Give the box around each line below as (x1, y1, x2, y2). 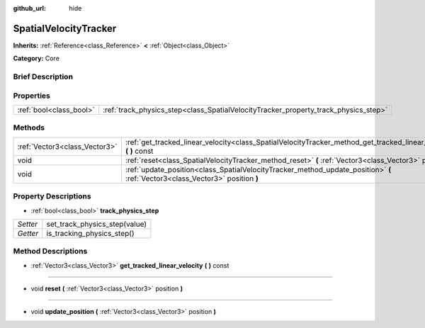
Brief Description (13, 72, 74, 81)
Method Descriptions (13, 247, 88, 256)
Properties (13, 91, 51, 101)
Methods (13, 123, 45, 132)
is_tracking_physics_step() (46, 228, 135, 238)
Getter (17, 228, 39, 238)
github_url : (13, 4, 46, 12)
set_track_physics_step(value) (46, 219, 147, 229)
